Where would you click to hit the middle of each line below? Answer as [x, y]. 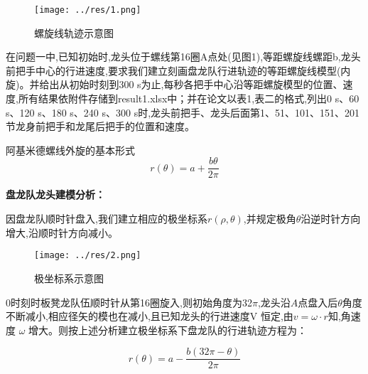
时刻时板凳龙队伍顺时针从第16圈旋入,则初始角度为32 [131, 302]
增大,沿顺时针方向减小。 [62, 232]
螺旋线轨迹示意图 [74, 32]
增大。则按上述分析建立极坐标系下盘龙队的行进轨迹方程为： [168, 330]
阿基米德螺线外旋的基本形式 [70, 150]
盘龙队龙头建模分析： [55, 194]
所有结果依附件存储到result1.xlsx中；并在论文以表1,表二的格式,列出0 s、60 [189, 98]
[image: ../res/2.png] [88, 256]
